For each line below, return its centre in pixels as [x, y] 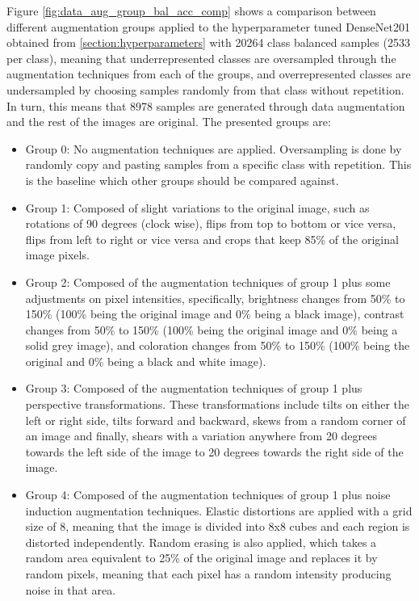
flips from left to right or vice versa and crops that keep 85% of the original [212, 239]
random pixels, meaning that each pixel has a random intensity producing [208, 574]
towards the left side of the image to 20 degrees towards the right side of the [214, 451]
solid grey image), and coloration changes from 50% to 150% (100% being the [218, 345]
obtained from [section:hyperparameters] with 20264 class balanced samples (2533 [208, 42]
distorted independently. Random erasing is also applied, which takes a [201, 542]
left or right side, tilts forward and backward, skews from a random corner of [216, 420]
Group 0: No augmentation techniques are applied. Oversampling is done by [214, 148]
